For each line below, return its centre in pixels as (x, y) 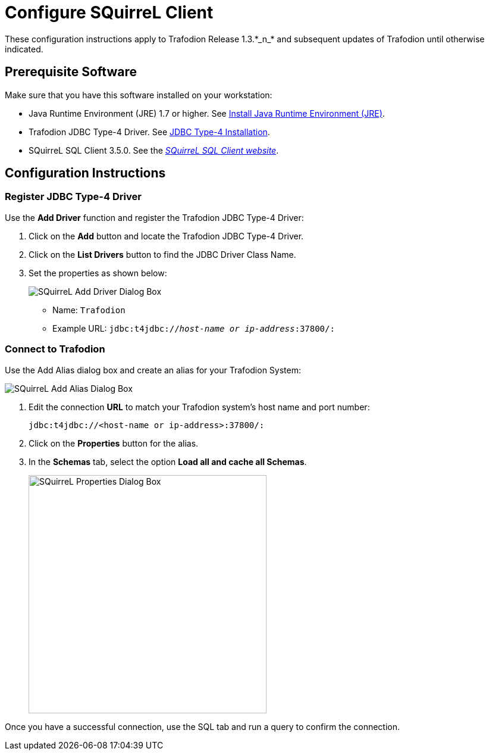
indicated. (24, 49)
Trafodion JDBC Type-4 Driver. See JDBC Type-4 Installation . (149, 132)
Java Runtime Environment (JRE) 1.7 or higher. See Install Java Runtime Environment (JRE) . (207, 113)
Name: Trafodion (89, 310)
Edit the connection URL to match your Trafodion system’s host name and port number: (199, 407)
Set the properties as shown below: (98, 273)
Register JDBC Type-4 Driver (73, 197)
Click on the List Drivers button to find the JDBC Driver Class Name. (162, 254)
